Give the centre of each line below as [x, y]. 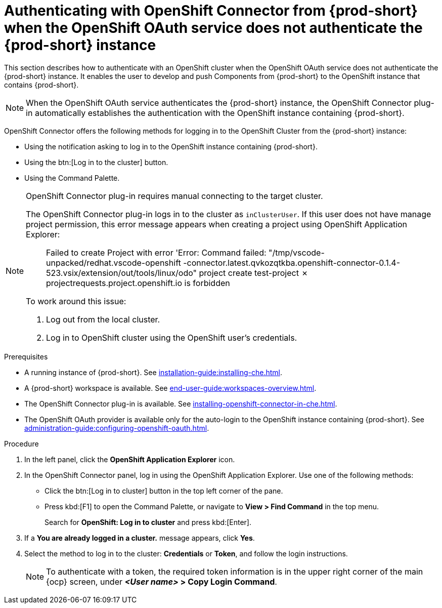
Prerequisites [26, 356]
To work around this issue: [76, 301]
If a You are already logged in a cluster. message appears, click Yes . [140, 538]
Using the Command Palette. [72, 178]
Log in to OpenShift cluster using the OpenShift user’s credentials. [172, 337]
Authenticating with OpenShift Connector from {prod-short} [211, 11]
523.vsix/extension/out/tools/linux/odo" [122, 273]
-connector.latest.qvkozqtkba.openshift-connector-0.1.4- [292, 262]
